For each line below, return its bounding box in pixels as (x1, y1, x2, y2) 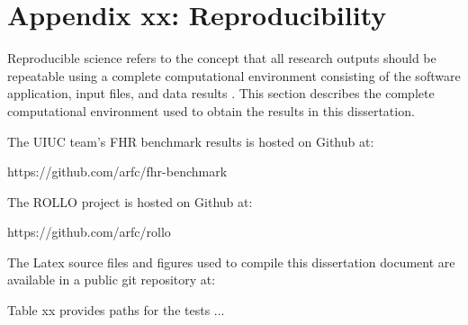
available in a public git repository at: (7, 270, 216, 289)
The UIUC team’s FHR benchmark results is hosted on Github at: (7, 131, 374, 150)
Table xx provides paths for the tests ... (7, 301, 225, 320)
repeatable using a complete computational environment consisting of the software (7, 66, 461, 85)
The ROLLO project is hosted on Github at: (7, 192, 253, 211)
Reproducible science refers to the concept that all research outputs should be (7, 49, 436, 68)
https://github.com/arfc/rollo (7, 222, 171, 241)
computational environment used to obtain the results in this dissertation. (7, 101, 415, 120)
